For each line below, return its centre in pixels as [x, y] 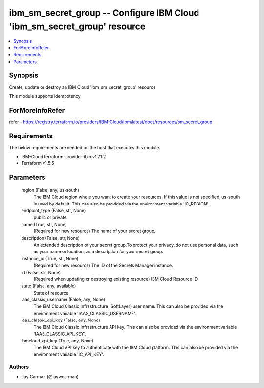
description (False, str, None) [51, 238]
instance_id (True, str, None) [50, 258]
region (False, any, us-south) [50, 190]
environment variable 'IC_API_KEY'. [69, 354]
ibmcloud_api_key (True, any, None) [57, 341]
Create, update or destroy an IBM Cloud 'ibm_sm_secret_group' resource [82, 87]
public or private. [51, 217]
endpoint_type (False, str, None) [54, 210]
